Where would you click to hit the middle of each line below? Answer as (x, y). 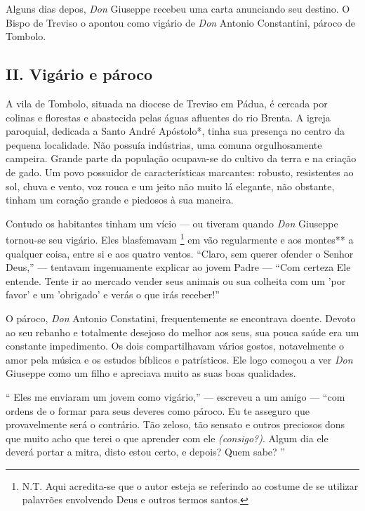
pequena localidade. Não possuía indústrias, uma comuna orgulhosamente (164, 144)
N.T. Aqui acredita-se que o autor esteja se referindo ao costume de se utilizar (190, 485)
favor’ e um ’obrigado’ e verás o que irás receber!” (113, 294)
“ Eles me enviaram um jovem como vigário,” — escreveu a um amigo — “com (175, 396)
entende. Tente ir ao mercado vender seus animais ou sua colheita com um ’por (176, 280)
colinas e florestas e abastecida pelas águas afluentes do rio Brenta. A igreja (168, 117)
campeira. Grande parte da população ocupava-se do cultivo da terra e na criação (181, 158)
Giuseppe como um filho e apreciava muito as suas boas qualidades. (151, 373)
